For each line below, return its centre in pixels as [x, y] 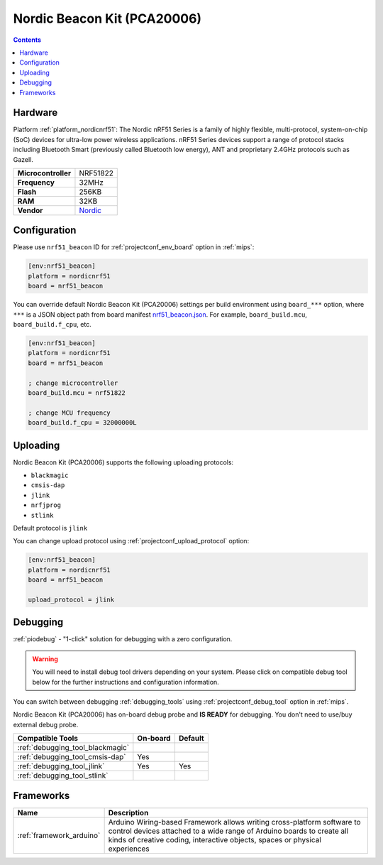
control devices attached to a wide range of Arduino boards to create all [228, 831]
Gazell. [23, 159]
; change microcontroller [73, 383]
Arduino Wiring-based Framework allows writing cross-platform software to [234, 822]
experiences [129, 849]
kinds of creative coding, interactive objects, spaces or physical [215, 839]
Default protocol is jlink [50, 528]
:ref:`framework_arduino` [59, 835]
